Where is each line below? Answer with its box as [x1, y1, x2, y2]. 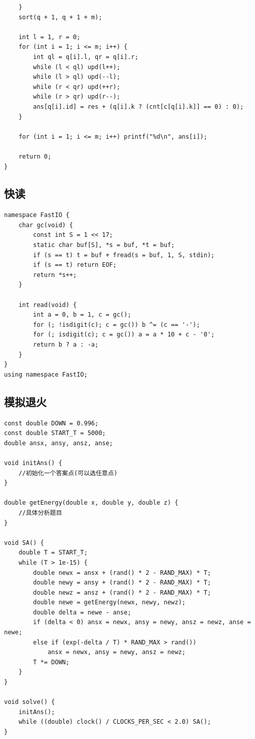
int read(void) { [18, 301, 77, 309]
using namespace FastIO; [4, 371, 88, 378]
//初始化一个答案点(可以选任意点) [18, 469, 118, 477]
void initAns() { [4, 459, 62, 467]
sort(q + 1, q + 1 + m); [18, 13, 102, 21]
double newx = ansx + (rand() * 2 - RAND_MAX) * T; [33, 569, 211, 576]
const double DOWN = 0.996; [4, 419, 99, 427]
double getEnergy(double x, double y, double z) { [4, 499, 178, 507]
